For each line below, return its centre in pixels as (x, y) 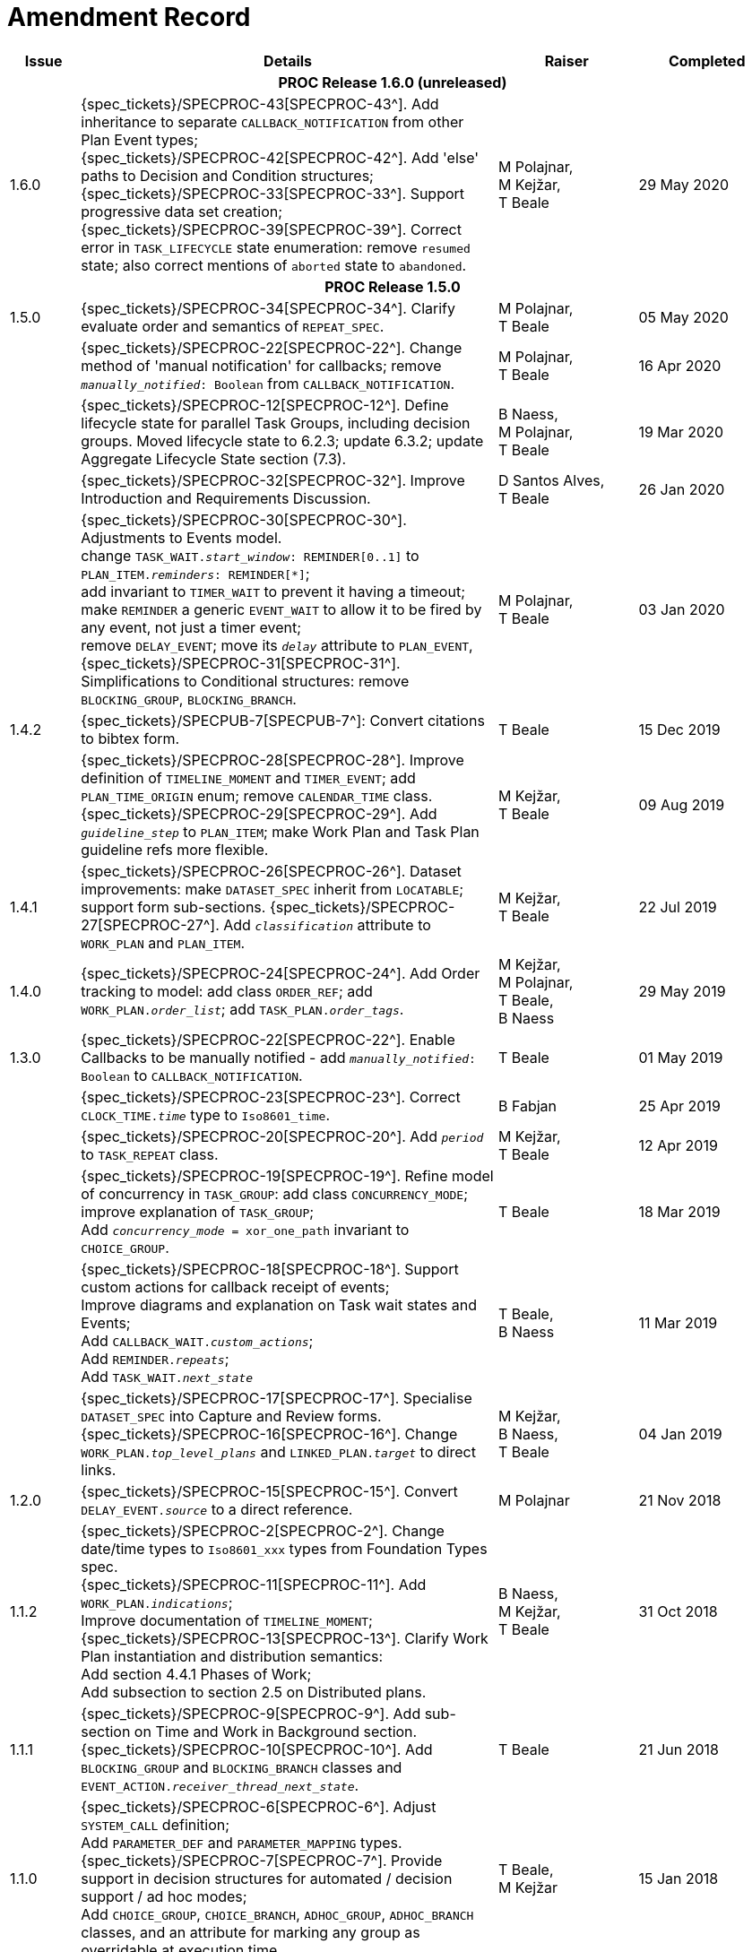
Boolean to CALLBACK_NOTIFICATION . (192, 1075)
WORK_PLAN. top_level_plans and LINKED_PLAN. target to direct (278, 1451)
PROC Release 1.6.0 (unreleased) (393, 82)
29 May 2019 (682, 991)
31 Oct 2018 (678, 1611)
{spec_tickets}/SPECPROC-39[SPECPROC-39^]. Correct (271, 229)
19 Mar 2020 (681, 432)
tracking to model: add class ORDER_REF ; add (227, 991)
